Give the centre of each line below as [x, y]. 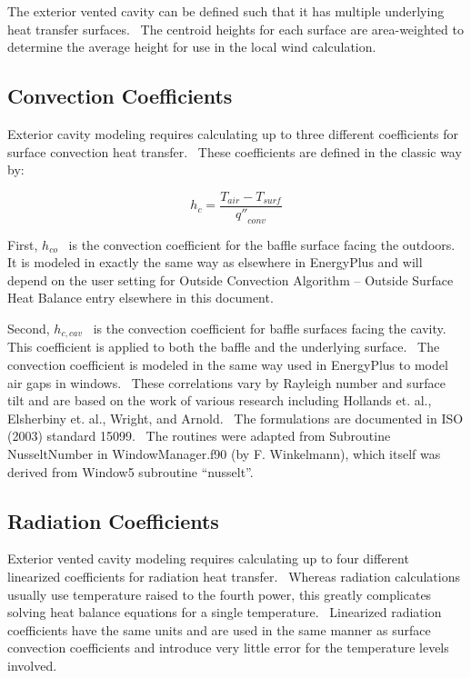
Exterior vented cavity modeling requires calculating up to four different [208, 558]
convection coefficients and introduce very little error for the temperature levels [228, 648]
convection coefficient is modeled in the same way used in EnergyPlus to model [228, 365]
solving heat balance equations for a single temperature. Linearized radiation [225, 612]
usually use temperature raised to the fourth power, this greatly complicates [220, 594]
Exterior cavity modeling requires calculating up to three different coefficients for [233, 133]
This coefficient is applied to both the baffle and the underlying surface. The [224, 347]
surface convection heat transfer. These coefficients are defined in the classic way [235, 151]
